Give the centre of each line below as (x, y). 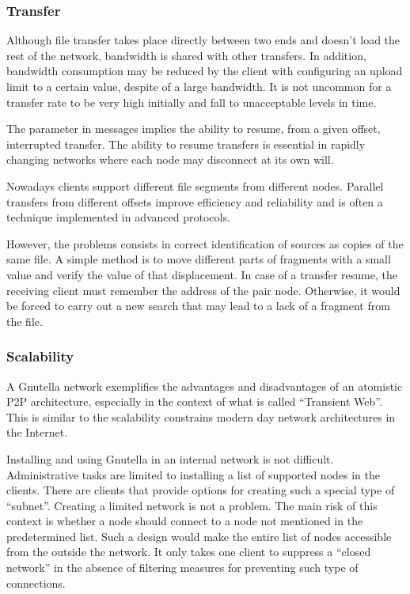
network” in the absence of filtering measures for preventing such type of (182, 568)
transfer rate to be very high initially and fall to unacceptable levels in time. (192, 102)
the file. (25, 321)
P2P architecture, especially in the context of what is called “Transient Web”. (194, 401)
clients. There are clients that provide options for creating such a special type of (201, 490)
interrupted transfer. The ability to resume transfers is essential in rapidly (186, 144)
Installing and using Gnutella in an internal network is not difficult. (170, 458)
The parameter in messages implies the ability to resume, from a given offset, (194, 129)
